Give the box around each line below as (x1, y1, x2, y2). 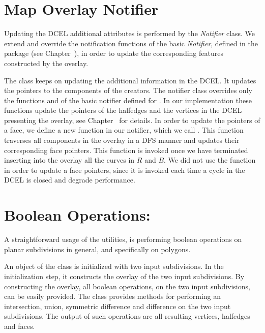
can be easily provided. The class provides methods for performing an (4, 291, 221, 301)
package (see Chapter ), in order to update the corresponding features (4, 48, 223, 58)
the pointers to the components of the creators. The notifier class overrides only (4, 85, 252, 96)
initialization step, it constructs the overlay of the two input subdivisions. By (4, 270, 245, 281)
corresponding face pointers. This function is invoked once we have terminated (4, 144, 248, 155)
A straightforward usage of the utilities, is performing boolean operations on (4, 234, 242, 245)
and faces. (4, 320, 35, 331)
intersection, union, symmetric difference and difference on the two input (4, 300, 231, 311)
